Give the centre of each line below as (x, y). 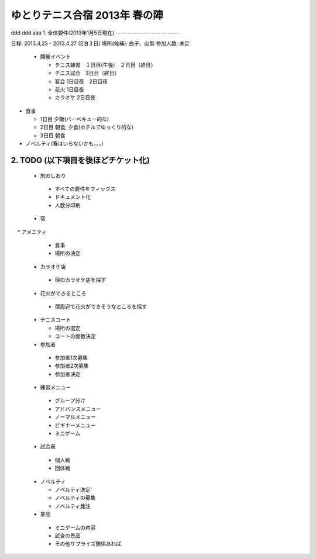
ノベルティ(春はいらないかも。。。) (64, 144)
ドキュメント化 (73, 197)
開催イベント (56, 57)
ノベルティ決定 (73, 489)
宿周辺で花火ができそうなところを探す (101, 306)
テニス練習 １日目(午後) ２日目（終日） (105, 65)
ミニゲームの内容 (75, 527)
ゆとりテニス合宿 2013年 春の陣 (87, 15)
